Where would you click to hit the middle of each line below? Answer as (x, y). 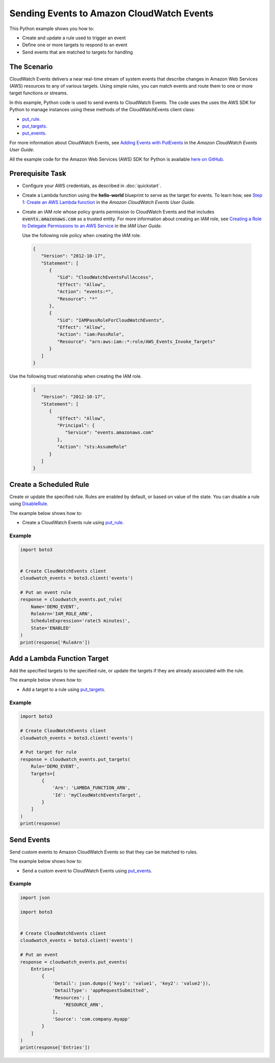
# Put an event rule (46, 592)
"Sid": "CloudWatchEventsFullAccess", (105, 277)
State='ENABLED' (51, 628)
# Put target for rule (48, 752)
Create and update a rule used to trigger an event (74, 38)
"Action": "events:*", (85, 292)
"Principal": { (76, 425)
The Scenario (31, 67)
